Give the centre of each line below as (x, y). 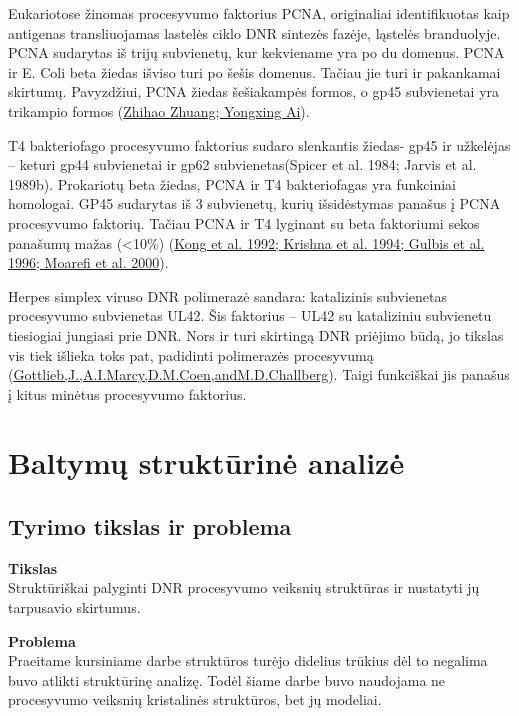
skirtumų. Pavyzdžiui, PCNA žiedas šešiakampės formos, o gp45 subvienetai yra (254, 91)
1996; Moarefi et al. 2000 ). (88, 262)
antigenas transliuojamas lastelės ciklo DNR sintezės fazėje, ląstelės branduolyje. (254, 32)
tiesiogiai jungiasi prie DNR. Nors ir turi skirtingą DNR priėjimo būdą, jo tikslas (256, 334)
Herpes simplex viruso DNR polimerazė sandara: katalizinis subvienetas (227, 295)
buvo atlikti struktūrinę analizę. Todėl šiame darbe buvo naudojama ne (227, 679)
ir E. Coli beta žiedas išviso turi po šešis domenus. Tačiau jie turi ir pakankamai (254, 71)
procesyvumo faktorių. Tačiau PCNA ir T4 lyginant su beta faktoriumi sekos (244, 222)
